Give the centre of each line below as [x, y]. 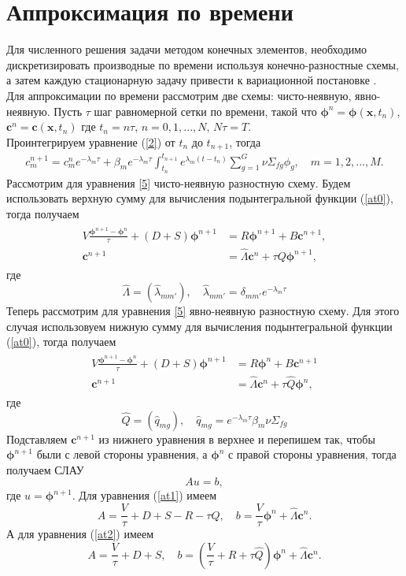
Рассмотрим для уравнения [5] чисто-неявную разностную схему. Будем [179, 182]
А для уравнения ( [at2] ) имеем [80, 534]
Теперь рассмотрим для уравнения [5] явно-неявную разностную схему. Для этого [203, 311]
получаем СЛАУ [45, 469]
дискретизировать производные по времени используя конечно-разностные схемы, [203, 64]
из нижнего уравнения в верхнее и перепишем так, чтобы [237, 439]
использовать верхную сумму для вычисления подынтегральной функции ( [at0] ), [200, 198]
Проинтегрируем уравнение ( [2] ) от [91, 141]
